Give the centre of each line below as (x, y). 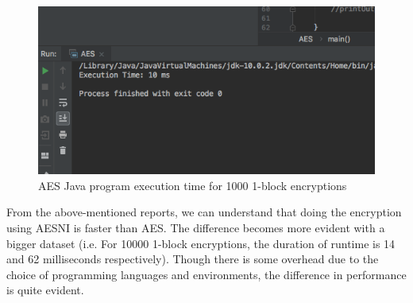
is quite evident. (45, 290)
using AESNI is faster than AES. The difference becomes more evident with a (196, 227)
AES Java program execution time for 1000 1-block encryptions (193, 185)
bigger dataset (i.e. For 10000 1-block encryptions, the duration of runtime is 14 (201, 243)
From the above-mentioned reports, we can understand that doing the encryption (204, 212)
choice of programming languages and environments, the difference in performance (206, 274)
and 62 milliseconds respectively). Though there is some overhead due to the (193, 259)
